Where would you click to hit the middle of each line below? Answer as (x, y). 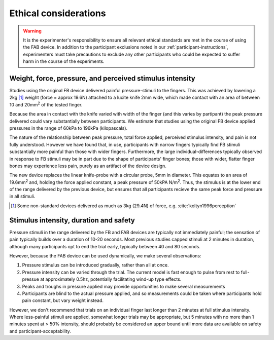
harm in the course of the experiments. (64, 61)
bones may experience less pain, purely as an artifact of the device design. (88, 166)
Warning (32, 31)
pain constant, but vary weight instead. (63, 300)
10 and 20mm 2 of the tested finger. (46, 104)
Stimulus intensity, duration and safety (72, 220)
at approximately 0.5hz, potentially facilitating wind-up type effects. (111, 279)
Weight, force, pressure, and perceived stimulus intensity (102, 78)
